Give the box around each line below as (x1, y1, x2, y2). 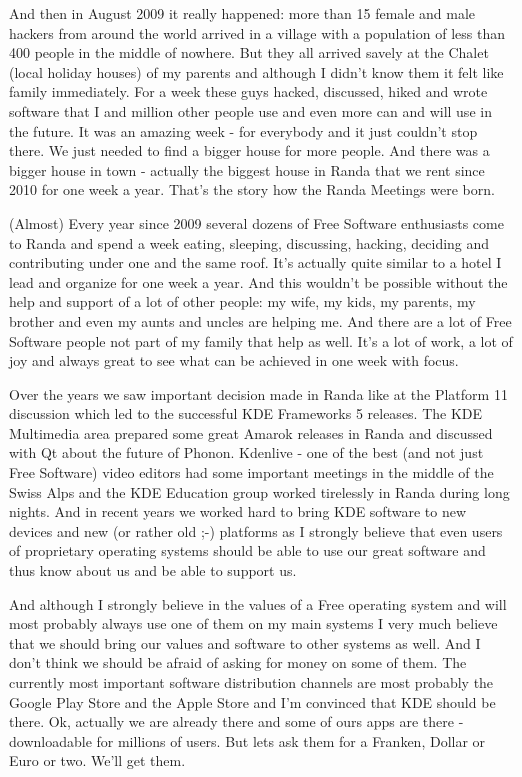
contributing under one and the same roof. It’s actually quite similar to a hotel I (9, 252, 502, 273)
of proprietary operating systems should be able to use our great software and (9, 540, 486, 561)
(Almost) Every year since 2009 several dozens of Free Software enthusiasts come (9, 212, 504, 233)
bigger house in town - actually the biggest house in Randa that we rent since (9, 159, 485, 180)
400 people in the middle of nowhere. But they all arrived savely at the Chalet (9, 42, 489, 63)
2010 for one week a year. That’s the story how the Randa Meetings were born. (9, 179, 495, 200)
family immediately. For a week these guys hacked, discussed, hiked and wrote (9, 81, 488, 102)
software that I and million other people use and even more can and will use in (9, 100, 492, 121)
